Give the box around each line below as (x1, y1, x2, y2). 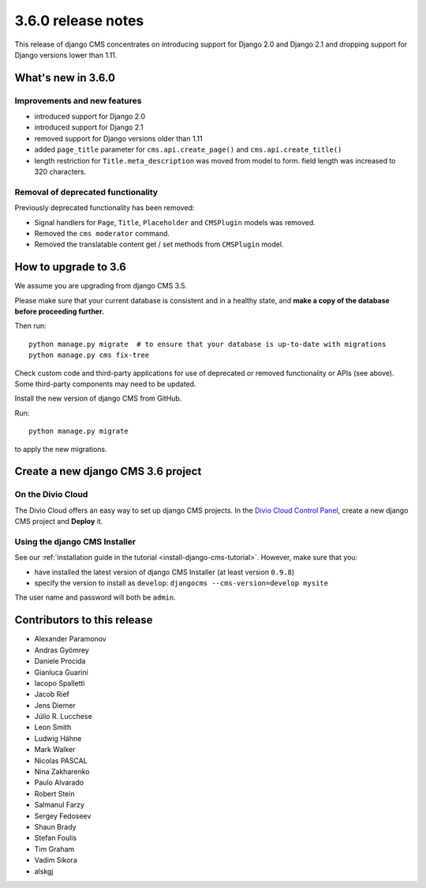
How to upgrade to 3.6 (14, 261, 126, 274)
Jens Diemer (34, 700, 77, 710)
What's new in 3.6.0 (14, 71, 116, 85)
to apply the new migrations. (14, 444, 108, 453)
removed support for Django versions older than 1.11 (34, 134, 203, 143)
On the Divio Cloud (14, 489, 88, 500)
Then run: (14, 321, 47, 331)
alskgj (34, 866, 54, 876)
